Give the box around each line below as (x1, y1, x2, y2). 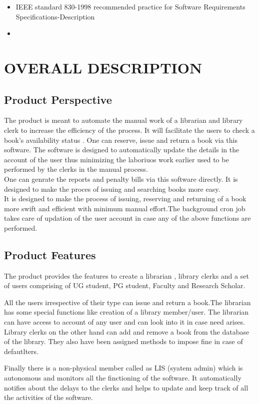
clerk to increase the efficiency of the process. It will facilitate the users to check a (4, 124, 255, 135)
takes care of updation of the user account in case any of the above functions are (4, 213, 251, 223)
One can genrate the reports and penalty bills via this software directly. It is (4, 173, 238, 184)
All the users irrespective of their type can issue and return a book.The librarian (4, 297, 251, 307)
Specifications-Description (15, 11, 95, 21)
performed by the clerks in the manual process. (4, 164, 148, 174)
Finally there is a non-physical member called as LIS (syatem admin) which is (4, 363, 243, 373)
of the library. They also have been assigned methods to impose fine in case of (4, 336, 243, 347)
